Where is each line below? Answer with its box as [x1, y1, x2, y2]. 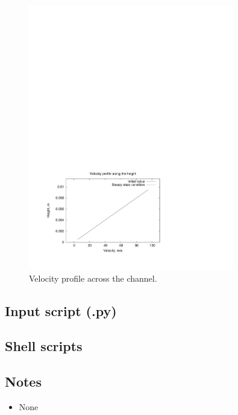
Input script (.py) [5, 301, 117, 320]
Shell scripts [5, 337, 83, 355]
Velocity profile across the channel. [29, 271, 157, 284]
